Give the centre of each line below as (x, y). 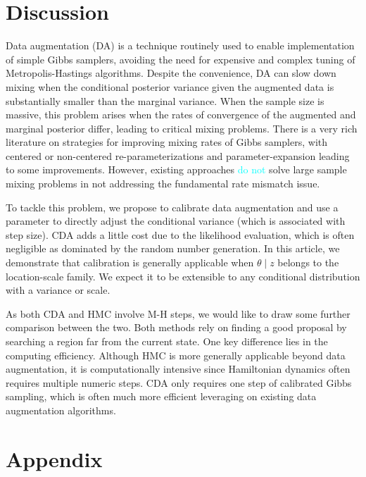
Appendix (54, 458)
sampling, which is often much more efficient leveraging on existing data (161, 396)
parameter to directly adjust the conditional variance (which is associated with (176, 221)
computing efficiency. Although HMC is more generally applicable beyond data (176, 355)
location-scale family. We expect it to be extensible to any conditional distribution (183, 276)
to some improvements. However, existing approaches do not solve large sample (176, 169)
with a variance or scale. (58, 290)
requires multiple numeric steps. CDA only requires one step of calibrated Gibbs (179, 382)
